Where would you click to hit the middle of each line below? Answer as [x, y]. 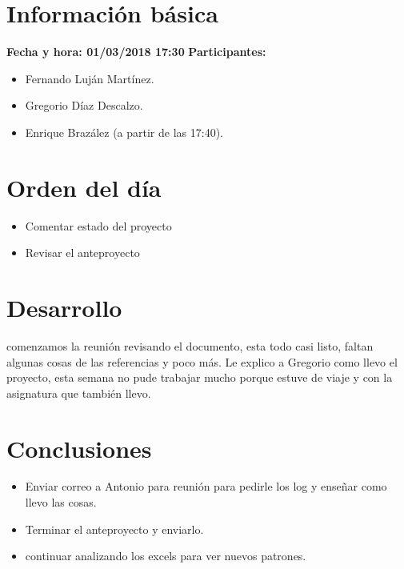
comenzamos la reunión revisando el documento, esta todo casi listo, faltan [190, 345]
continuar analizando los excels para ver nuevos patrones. [166, 556]
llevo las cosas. [61, 502]
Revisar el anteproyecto [82, 252]
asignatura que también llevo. [79, 393]
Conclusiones [79, 448]
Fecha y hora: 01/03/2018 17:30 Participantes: [136, 52]
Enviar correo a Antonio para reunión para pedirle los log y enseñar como [206, 486]
